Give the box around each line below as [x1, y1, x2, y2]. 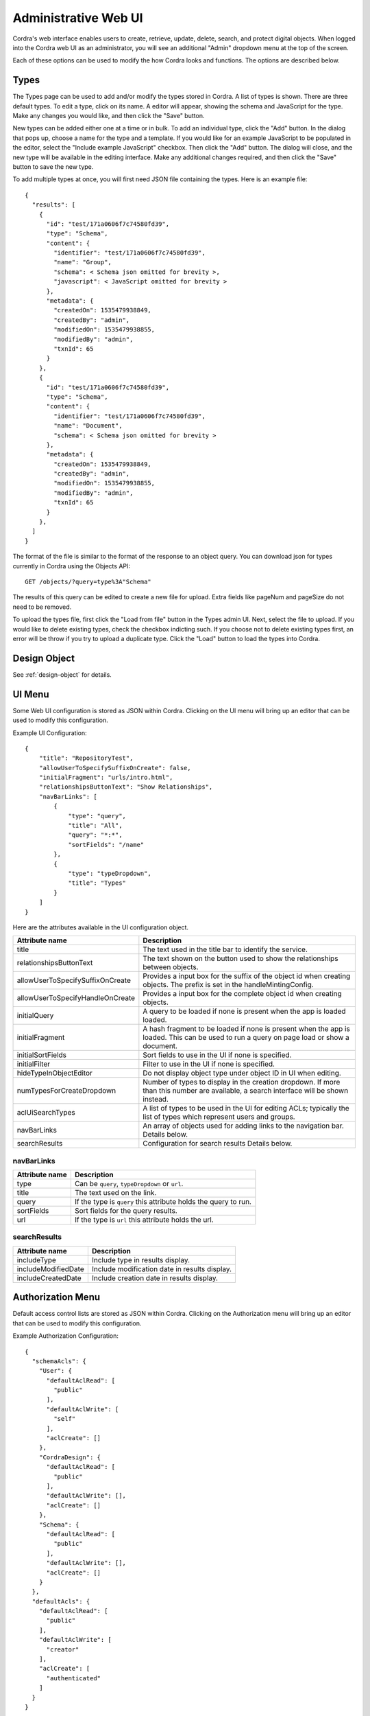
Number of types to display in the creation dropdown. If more [143, 1078, 341, 1087]
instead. [143, 1095, 169, 1104]
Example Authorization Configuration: [12, 1332, 119, 1340]
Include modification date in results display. [91, 1264, 232, 1273]
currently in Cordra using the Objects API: [12, 561, 130, 570]
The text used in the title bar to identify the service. [143, 944, 308, 954]
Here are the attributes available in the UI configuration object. [12, 923, 188, 931]
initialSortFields [16, 1050, 67, 1060]
